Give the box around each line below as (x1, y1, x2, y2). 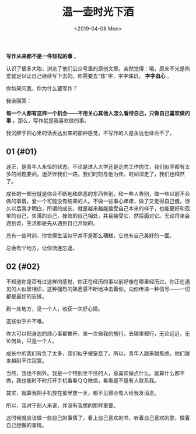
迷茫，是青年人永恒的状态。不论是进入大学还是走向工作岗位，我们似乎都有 (6, 163, 185, 170)
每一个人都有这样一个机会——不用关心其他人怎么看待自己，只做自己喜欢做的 (6, 110, 190, 117)
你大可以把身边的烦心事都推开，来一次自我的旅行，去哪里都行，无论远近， (6, 330, 185, 337)
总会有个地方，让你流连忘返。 (6, 244, 78, 251)
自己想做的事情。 (6, 421, 47, 428)
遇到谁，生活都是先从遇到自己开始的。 (6, 219, 98, 226)
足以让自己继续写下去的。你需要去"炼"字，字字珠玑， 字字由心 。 (16, 72, 172, 79)
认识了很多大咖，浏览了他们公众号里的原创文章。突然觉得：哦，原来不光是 (6, 65, 185, 72)
